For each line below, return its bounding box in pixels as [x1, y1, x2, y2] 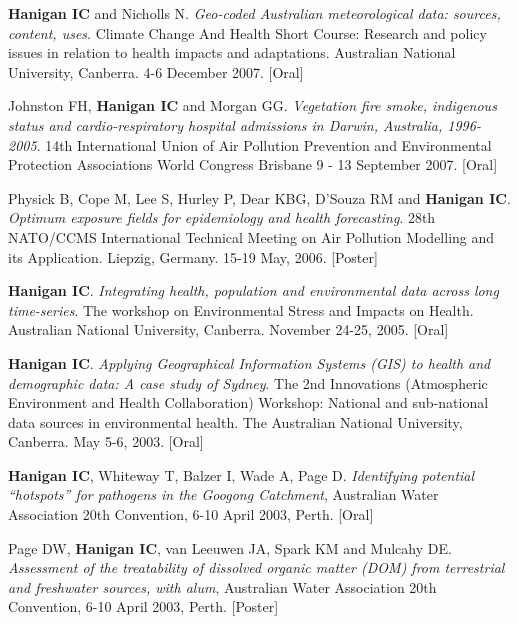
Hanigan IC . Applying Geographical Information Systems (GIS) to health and [8, 352, 491, 373]
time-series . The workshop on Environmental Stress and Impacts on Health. [8, 299, 474, 320]
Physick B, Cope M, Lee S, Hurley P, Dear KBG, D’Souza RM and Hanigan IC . [8, 187, 511, 208]
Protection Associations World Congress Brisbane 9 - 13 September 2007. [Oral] [8, 154, 498, 175]
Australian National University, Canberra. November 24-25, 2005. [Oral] [8, 319, 449, 340]
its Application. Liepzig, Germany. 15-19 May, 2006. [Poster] [8, 246, 378, 267]
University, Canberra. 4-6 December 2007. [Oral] [8, 61, 304, 82]
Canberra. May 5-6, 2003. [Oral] [8, 431, 204, 452]
